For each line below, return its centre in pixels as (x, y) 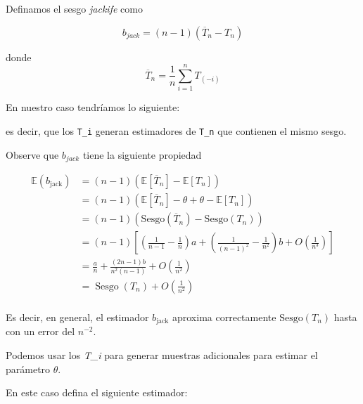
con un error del (40, 331)
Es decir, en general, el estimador (77, 317)
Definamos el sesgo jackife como (74, 8)
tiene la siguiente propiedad (142, 154)
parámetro (28, 369)
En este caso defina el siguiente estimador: (97, 392)
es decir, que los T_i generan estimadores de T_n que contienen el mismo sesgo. (176, 130)
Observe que (32, 154)
